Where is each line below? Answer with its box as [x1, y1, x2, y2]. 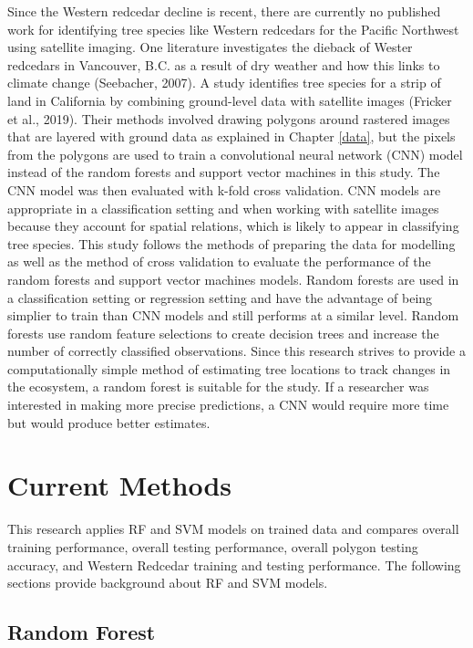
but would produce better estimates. [7, 413, 211, 432]
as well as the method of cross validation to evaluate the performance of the [7, 252, 431, 271]
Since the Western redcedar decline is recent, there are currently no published [7, 2, 441, 20]
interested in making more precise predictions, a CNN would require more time [7, 395, 449, 414]
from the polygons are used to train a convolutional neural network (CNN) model [7, 144, 463, 163]
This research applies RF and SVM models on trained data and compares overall [7, 519, 459, 538]
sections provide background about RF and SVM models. [7, 573, 328, 592]
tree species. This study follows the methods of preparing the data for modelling [7, 234, 456, 253]
